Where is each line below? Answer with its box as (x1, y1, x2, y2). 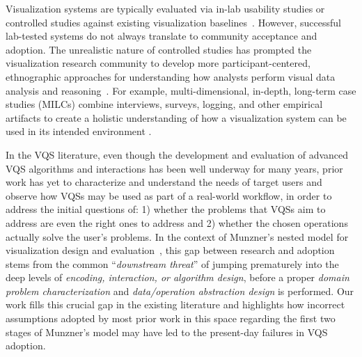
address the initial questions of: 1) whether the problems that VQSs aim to (6, 202, 326, 216)
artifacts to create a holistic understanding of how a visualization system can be (6, 110, 347, 125)
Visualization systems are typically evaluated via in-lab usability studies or (6, 1, 325, 15)
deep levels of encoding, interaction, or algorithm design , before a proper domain (6, 270, 349, 285)
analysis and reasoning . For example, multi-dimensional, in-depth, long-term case (6, 83, 356, 97)
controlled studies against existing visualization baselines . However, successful (6, 15, 341, 29)
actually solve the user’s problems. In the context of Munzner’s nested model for (6, 229, 349, 244)
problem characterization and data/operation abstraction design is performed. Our (6, 283, 354, 298)
